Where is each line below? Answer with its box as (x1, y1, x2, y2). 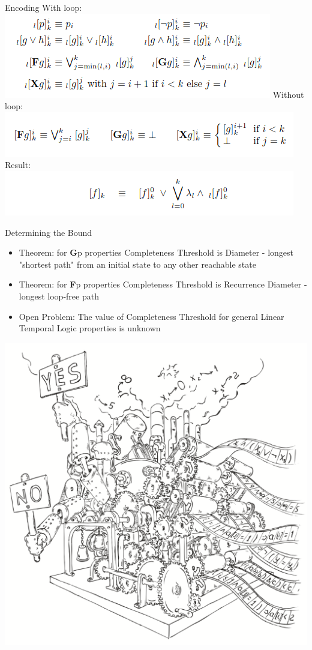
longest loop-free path (19, 289, 99, 302)
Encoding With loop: (5, 1, 82, 13)
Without (272, 88, 304, 100)
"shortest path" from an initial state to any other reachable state (19, 257, 256, 270)
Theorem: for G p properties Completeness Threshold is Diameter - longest (19, 246, 294, 259)
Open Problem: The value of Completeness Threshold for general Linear (19, 310, 284, 322)
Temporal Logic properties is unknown (19, 322, 161, 334)
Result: (5, 158, 31, 171)
